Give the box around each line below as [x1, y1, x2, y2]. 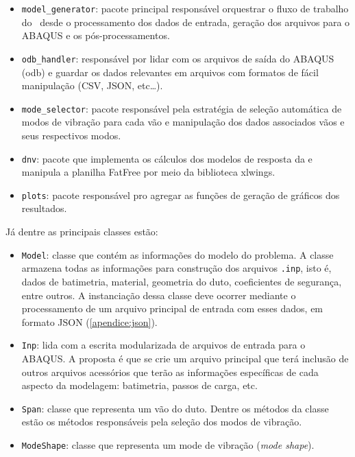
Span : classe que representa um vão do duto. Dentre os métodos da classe [21, 401, 329, 415]
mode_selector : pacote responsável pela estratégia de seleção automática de [21, 101, 342, 115]
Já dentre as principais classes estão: [5, 224, 158, 239]
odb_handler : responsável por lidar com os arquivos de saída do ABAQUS [21, 51, 334, 65]
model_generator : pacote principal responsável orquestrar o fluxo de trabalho [21, 1, 349, 15]
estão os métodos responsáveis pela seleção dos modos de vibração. [21, 414, 302, 429]
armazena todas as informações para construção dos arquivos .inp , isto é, [21, 261, 332, 275]
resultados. [21, 201, 67, 215]
